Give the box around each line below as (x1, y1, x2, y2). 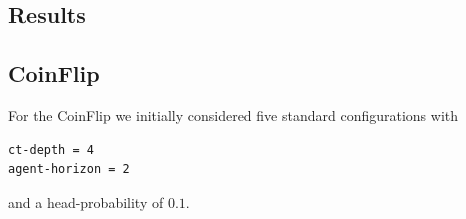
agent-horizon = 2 (8, 162, 130, 177)
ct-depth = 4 (8, 142, 94, 157)
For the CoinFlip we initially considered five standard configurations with (8, 104, 459, 125)
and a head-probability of (8, 191, 164, 212)
